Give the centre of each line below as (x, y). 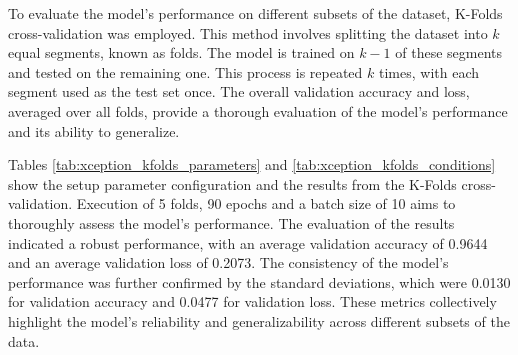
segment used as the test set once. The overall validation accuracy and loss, (239, 91)
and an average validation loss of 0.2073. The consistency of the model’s (228, 262)
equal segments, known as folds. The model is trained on (181, 52)
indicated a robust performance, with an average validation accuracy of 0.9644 (248, 242)
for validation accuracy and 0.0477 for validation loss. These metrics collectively (252, 301)
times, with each (428, 71)
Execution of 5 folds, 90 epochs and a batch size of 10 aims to (266, 203)
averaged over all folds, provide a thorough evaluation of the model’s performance (258, 110)
